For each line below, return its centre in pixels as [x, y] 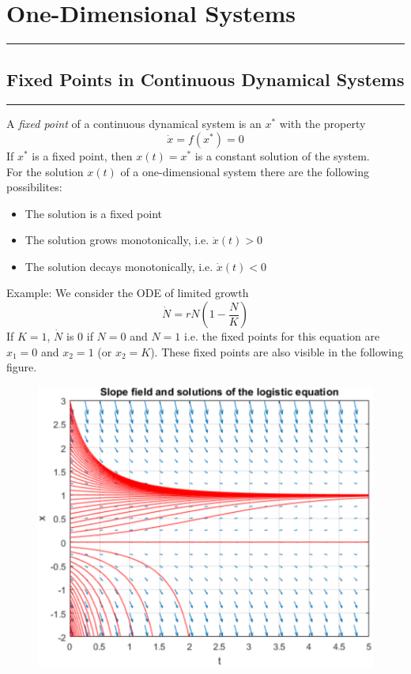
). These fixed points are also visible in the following [277, 351]
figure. [22, 367]
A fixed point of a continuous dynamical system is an [134, 124]
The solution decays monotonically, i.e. [119, 266]
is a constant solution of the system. [282, 155]
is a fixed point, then [82, 155]
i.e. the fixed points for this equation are [282, 336]
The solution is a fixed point [94, 213]
